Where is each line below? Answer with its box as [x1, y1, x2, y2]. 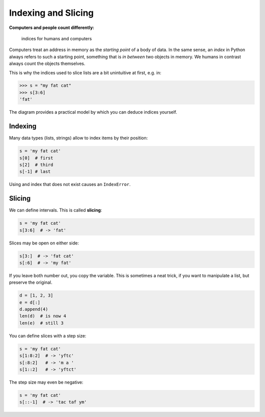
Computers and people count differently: [9, 25, 94, 30]
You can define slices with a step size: [9, 332, 87, 339]
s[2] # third [19, 162, 53, 167]
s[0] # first [19, 155, 53, 161]
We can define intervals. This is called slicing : [9, 207, 103, 213]
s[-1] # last [19, 169, 51, 175]
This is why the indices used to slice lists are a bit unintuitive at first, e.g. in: [9, 69, 161, 76]
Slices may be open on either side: [9, 240, 79, 246]
